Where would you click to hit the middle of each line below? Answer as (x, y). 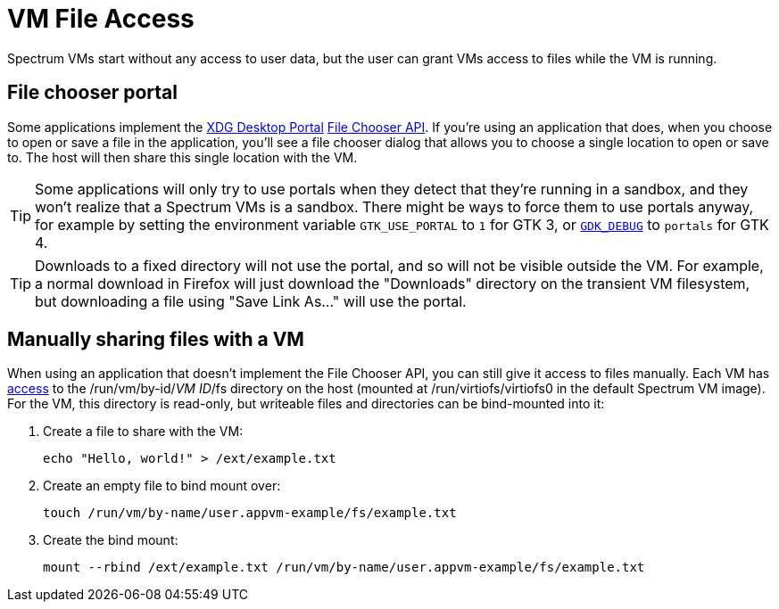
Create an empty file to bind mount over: (162, 486)
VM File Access (101, 19)
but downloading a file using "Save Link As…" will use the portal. (251, 301)
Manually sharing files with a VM (156, 340)
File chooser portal (92, 93)
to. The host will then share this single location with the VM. (182, 157)
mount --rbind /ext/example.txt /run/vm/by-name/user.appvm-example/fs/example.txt (344, 568)
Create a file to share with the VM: (143, 432)
